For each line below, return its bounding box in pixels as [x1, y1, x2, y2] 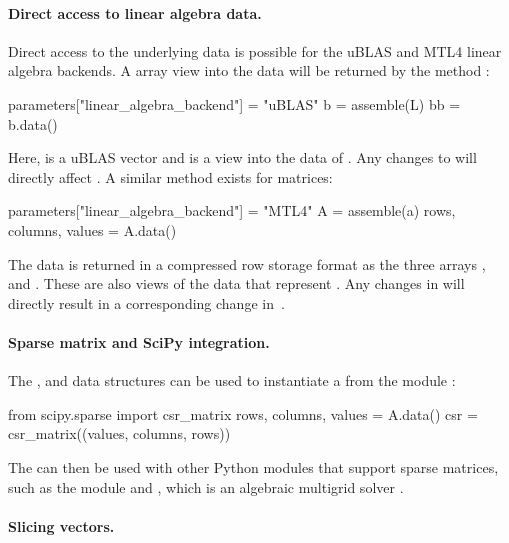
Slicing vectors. [8, 515, 115, 536]
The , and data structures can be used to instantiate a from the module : [8, 370, 456, 391]
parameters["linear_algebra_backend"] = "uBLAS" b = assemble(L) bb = [8, 93, 461, 114]
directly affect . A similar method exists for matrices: [8, 166, 333, 187]
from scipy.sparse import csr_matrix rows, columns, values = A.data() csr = [8, 403, 478, 424]
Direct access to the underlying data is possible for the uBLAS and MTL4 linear [8, 40, 502, 61]
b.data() [8, 113, 58, 134]
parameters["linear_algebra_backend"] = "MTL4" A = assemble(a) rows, [8, 200, 456, 221]
